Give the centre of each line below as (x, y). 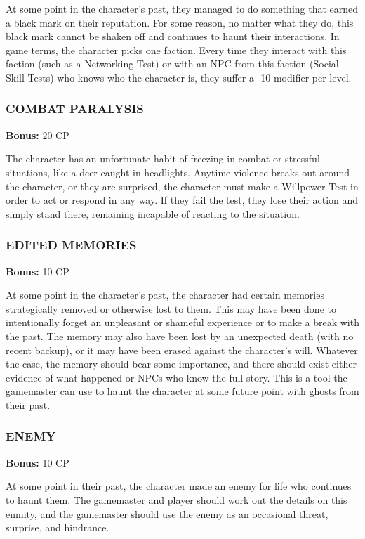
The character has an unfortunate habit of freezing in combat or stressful (163, 158)
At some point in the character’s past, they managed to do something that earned (182, 8)
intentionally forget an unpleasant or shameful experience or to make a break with (182, 322)
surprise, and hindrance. (58, 527)
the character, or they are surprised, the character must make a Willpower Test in (182, 186)
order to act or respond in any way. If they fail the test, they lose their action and (182, 200)
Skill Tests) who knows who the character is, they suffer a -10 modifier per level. (179, 77)
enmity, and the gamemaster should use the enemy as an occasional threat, (167, 513)
